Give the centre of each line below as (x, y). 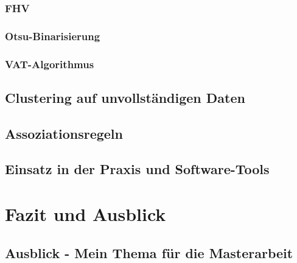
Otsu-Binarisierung (53, 36)
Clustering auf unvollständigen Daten (125, 97)
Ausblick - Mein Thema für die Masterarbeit (149, 252)
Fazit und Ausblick (86, 214)
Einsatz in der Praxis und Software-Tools (137, 169)
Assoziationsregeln (64, 133)
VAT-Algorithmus (50, 64)
